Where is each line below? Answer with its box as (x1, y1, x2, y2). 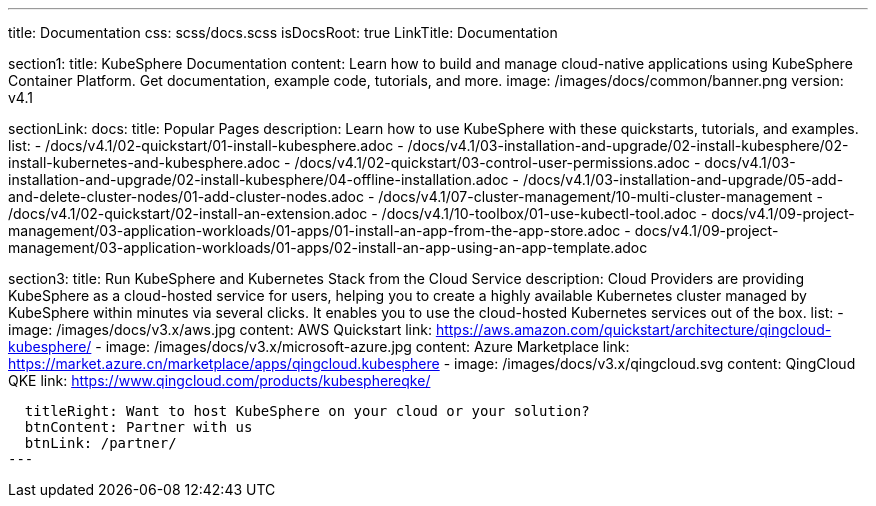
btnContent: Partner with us (24, 419, 253, 435)
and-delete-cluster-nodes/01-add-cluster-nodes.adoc (8, 188, 365, 205)
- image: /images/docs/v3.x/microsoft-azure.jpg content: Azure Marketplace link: (95, 338, 630, 355)
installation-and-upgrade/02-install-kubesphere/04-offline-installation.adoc (8, 171, 509, 188)
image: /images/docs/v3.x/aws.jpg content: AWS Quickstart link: (8, 321, 432, 338)
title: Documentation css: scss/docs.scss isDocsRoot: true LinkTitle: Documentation (8, 24, 558, 41)
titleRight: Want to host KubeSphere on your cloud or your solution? (24, 403, 590, 419)
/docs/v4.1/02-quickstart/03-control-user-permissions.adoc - (294, 154, 701, 171)
